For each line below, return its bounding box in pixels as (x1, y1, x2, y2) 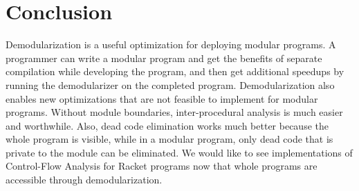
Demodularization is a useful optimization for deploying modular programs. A (6, 37, 336, 52)
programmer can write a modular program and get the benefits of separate (6, 50, 322, 65)
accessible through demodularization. (6, 172, 163, 187)
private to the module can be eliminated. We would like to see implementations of (6, 145, 353, 159)
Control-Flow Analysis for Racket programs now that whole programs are (6, 159, 317, 173)
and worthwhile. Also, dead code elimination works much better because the (6, 118, 329, 132)
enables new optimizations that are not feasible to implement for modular (6, 91, 318, 105)
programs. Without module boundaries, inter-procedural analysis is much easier (6, 105, 343, 119)
